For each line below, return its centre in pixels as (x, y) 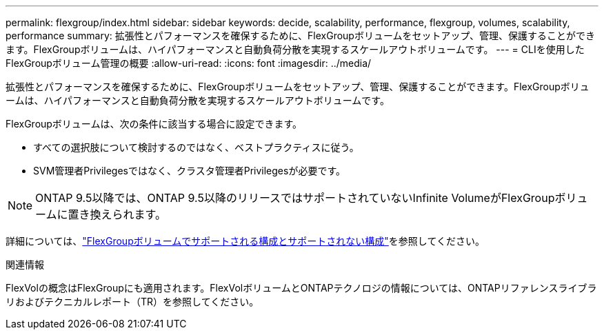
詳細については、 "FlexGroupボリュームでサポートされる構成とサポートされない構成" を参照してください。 (245, 241)
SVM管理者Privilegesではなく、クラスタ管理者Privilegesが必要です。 (189, 171)
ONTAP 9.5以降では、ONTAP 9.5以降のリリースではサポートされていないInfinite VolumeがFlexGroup (295, 198)
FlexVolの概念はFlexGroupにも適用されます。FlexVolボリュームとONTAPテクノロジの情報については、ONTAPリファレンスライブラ (301, 288)
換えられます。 (128, 214)
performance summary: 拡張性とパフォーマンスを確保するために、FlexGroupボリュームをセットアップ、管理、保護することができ (301, 35)
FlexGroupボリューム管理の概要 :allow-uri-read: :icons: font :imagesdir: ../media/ (189, 63)
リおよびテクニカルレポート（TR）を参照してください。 (132, 302)
